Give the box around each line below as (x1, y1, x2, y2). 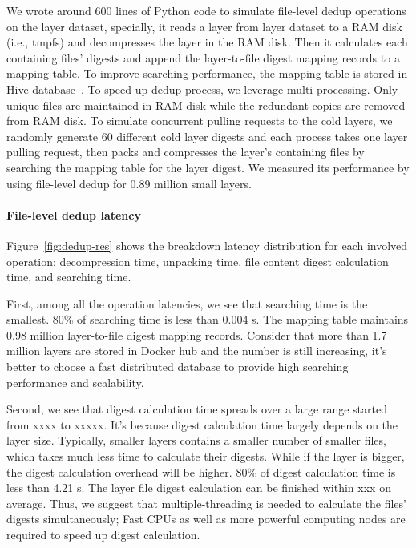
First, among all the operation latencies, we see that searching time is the (6, 295, 368, 312)
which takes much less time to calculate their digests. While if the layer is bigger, (6, 448, 405, 465)
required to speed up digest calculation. (6, 526, 200, 543)
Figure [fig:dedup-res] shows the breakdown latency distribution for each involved (6, 236, 408, 253)
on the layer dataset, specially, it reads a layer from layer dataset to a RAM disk (6, 18, 402, 34)
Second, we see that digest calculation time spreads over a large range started (6, 401, 387, 417)
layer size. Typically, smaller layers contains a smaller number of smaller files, (6, 432, 386, 449)
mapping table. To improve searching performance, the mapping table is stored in (6, 65, 408, 82)
